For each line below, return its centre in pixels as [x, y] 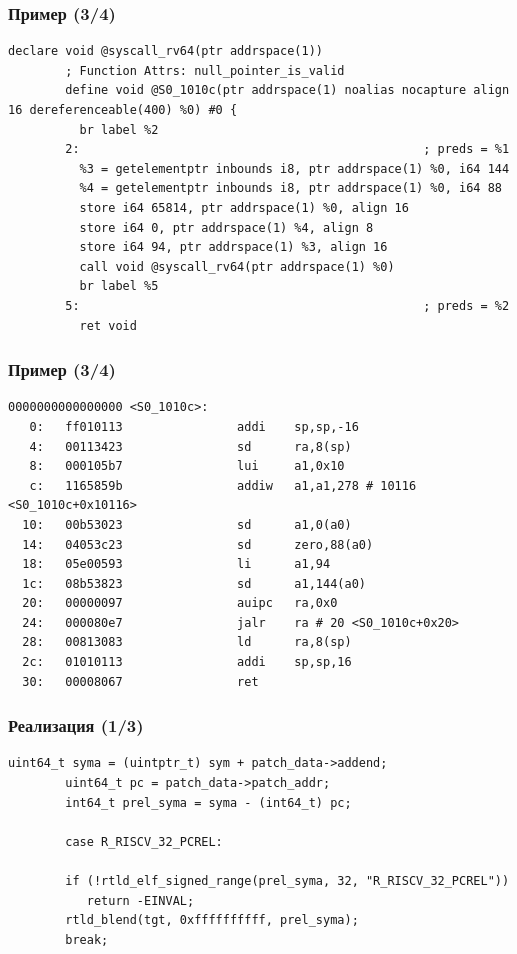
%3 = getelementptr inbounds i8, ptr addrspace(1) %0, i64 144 [294, 168]
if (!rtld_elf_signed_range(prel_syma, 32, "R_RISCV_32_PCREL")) [287, 881]
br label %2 [119, 129]
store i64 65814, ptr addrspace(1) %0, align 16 [244, 207]
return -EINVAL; [140, 900]
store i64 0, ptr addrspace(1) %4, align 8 [226, 227]
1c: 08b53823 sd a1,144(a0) [194, 583]
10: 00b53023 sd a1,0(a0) [187, 524]
